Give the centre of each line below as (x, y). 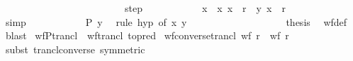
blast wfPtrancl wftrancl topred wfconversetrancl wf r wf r (147, 35)
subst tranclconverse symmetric (75, 49)
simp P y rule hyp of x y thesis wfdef (176, 21)
